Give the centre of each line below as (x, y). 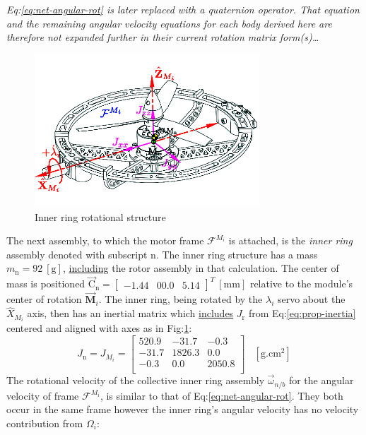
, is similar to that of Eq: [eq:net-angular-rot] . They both (222, 395)
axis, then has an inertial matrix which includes (130, 313)
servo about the (311, 299)
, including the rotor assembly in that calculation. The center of (201, 268)
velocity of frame (43, 395)
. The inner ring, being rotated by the (181, 299)
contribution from (45, 423)
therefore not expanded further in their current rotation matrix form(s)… (163, 37)
